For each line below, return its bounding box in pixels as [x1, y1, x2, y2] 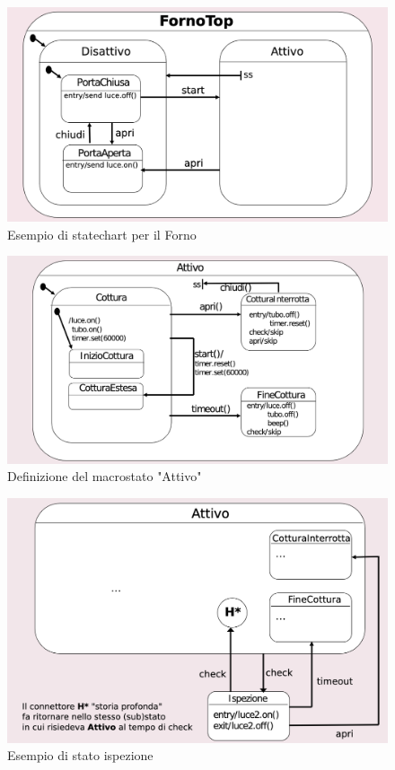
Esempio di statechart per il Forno [7, 224, 197, 243]
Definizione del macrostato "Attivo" [7, 467, 202, 486]
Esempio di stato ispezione [7, 746, 154, 765]
